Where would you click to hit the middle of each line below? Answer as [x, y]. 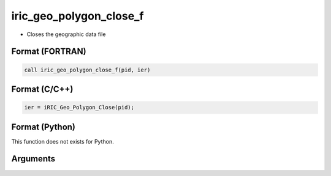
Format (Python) [44, 127]
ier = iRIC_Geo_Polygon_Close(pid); [79, 108]
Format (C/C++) [42, 89]
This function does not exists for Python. [63, 141]
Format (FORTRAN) [49, 52]
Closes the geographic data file [66, 34]
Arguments [33, 159]
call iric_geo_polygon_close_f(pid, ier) [87, 70]
